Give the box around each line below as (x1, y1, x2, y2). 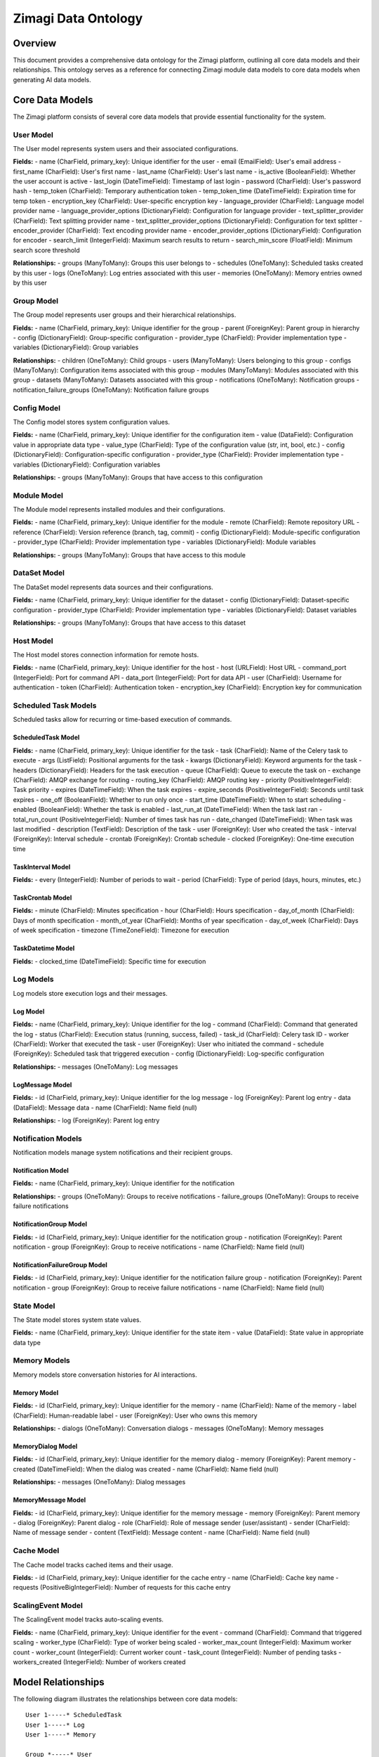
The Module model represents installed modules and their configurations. (13, 505, 226, 514)
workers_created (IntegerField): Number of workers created (13, 1658, 186, 1666)
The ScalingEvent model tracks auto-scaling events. (13, 1615, 164, 1623)
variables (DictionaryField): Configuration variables (13, 460, 161, 469)
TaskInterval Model (13, 862, 71, 871)
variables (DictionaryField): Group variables (13, 343, 139, 351)
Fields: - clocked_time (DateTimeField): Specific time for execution (13, 957, 206, 966)
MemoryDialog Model (13, 1442, 78, 1451)
